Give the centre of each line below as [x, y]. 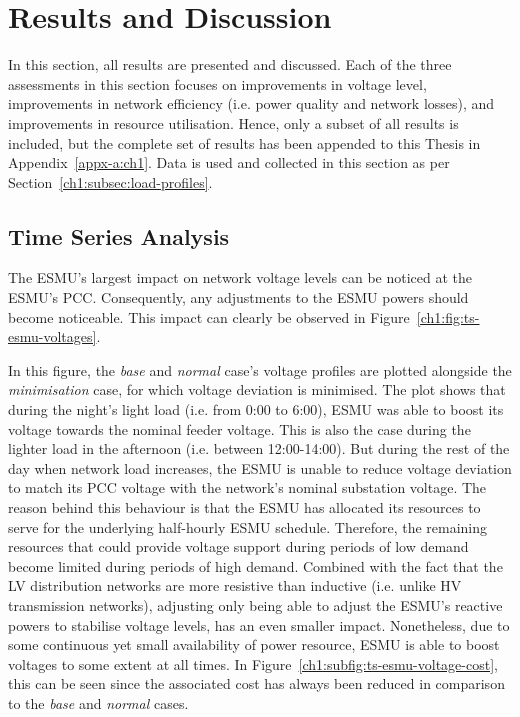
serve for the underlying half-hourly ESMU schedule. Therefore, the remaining [248, 526]
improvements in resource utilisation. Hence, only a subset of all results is [233, 122]
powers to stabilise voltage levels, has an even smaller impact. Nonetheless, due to [259, 624]
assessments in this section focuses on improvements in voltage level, [217, 83]
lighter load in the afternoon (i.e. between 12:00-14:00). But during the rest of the [259, 448]
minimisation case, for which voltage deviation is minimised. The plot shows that [257, 389]
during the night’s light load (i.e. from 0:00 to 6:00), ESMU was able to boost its [256, 409]
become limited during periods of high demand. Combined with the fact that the [255, 565]
